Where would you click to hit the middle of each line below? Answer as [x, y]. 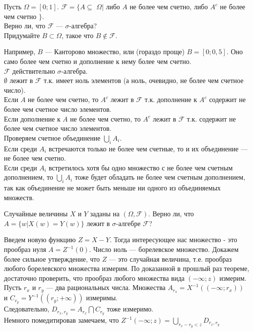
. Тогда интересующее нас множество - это [173, 239]
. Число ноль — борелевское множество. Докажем [164, 249]
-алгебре [128, 223]
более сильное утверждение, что [52, 259]
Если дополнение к [32, 118]
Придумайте [22, 35]
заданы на [105, 214]
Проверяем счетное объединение [52, 137]
